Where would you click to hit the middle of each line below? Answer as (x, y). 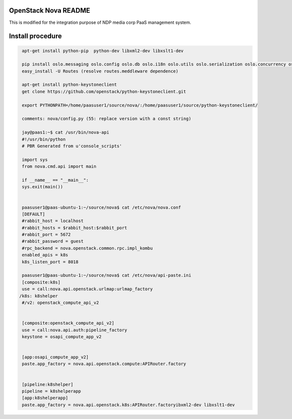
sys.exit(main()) (43, 187)
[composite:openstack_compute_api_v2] (68, 323)
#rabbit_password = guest (53, 241)
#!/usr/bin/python (44, 139)
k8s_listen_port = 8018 (50, 262)
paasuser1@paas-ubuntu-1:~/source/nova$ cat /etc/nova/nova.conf (101, 207)
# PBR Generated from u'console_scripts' (72, 146)
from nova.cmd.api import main (59, 166)
